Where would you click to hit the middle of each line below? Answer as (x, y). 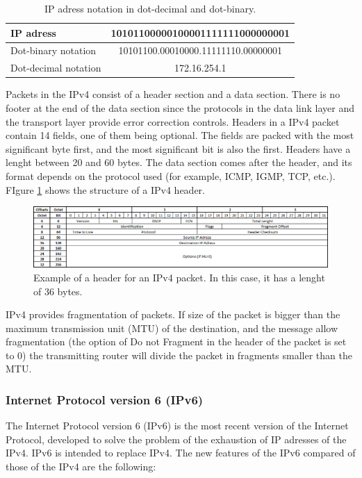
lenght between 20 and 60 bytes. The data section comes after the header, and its (179, 162)
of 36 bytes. (58, 291)
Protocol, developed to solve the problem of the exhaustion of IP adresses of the (176, 439)
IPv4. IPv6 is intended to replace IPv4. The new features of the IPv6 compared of (181, 453)
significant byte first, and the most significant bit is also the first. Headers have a (178, 148)
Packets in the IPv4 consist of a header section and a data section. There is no (173, 94)
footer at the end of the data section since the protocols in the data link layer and (180, 107)
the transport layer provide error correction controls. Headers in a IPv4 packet (173, 121)
